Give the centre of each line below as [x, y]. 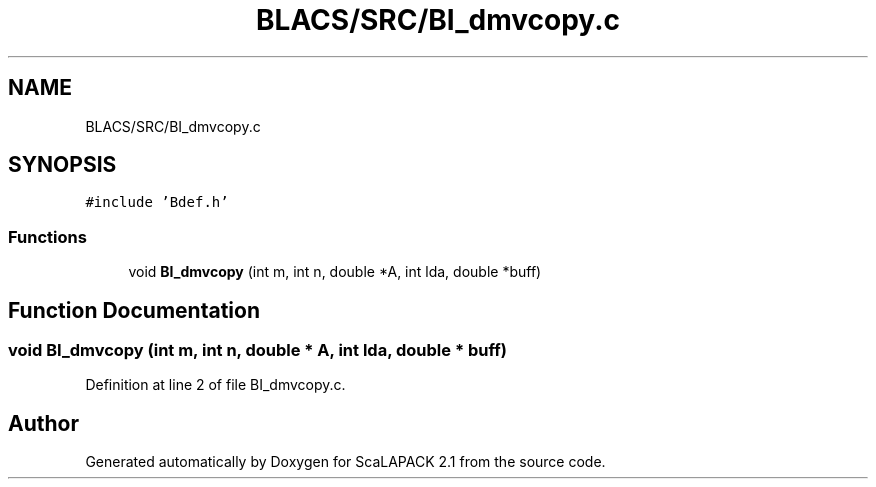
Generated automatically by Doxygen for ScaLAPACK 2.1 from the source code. [345, 462]
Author [43, 423]
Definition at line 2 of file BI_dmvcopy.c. [215, 385]
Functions [47, 236]
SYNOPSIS [62, 165]
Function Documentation [134, 310]
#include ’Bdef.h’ [157, 202]
